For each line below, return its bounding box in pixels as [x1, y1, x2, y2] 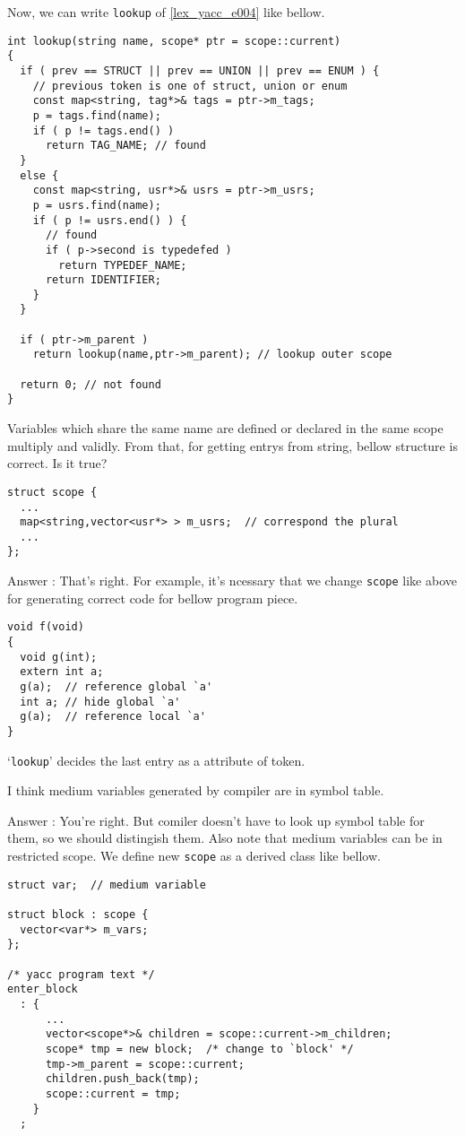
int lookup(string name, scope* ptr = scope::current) [7, 34, 341, 48]
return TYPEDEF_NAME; [58, 258, 187, 272]
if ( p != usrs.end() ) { [32, 213, 187, 227]
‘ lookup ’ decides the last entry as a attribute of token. [7, 750, 306, 769]
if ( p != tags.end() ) [32, 124, 175, 137]
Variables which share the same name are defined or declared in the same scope [7, 419, 443, 438]
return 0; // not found [20, 377, 161, 391]
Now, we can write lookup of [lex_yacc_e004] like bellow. [7, 3, 325, 21]
